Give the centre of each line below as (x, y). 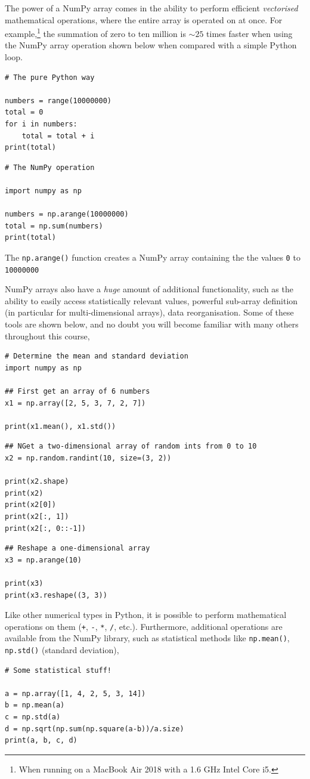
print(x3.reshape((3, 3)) (56, 595)
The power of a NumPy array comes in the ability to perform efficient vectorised (151, 8)
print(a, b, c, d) (41, 741)
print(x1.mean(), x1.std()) (61, 426)
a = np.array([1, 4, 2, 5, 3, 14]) (75, 693)
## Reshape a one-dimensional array (77, 548)
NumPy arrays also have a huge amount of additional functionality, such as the (149, 289)
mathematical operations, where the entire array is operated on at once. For (144, 19)
